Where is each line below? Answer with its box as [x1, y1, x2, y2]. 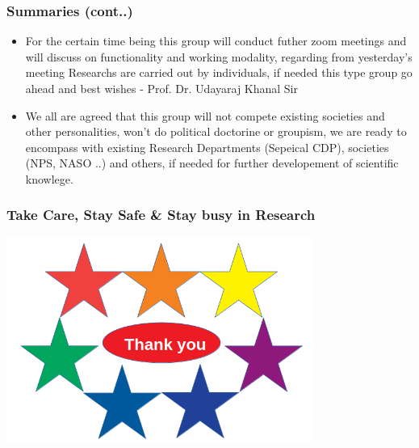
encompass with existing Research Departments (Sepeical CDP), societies [25, 138, 389, 155]
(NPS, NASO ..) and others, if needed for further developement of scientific [25, 154, 399, 171]
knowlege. [25, 170, 73, 187]
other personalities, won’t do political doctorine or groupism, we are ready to [25, 123, 407, 140]
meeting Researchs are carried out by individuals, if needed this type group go [25, 64, 413, 81]
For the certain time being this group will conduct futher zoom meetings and [25, 32, 407, 49]
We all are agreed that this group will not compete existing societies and [25, 107, 385, 124]
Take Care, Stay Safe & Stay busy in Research [6, 205, 316, 225]
